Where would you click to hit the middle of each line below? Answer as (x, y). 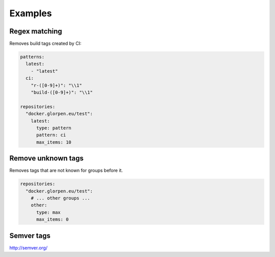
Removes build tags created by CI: (45, 44)
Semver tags (30, 235)
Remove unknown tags (47, 158)
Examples (31, 13)
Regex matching (36, 31)
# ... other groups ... (60, 198)
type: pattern (54, 128)
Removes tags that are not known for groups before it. (66, 171)
